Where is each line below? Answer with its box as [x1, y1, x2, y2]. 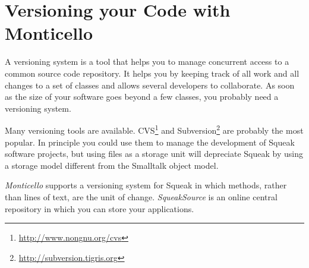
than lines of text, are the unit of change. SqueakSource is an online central [5, 190, 278, 203]
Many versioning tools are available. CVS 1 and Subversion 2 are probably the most [5, 122, 304, 136]
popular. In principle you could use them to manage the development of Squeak [5, 135, 295, 148]
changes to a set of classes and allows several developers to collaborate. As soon [5, 78, 295, 91]
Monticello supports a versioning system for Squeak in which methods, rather [5, 179, 287, 191]
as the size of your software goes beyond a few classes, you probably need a [5, 90, 279, 103]
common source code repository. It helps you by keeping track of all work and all [5, 67, 299, 79]
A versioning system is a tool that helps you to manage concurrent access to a [5, 55, 289, 68]
